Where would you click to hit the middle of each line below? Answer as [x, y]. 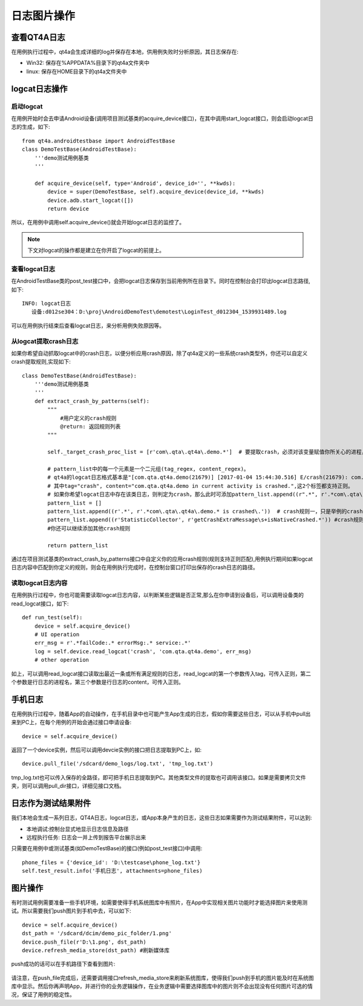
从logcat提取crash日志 [45, 341]
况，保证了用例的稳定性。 [43, 994]
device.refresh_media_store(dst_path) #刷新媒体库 [96, 950]
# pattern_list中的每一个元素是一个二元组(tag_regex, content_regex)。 [148, 469]
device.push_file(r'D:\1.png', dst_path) [84, 942]
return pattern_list [78, 545]
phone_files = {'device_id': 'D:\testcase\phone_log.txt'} [111, 862]
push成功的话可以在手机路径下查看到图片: [63, 964]
